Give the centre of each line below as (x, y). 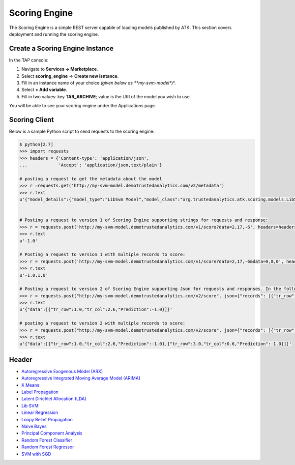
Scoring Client (31, 120)
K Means (30, 385)
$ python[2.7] (36, 145)
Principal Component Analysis (52, 433)
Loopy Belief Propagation (47, 419)
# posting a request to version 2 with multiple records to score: (103, 323)
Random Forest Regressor (48, 447)
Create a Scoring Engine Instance (61, 48)
